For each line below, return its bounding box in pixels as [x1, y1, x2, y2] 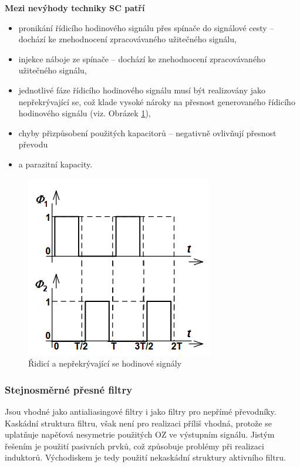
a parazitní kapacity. [18, 157, 93, 170]
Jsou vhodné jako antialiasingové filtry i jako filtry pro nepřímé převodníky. [5, 405, 277, 417]
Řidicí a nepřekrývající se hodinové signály [28, 357, 182, 369]
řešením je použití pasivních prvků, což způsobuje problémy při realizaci [5, 439, 264, 452]
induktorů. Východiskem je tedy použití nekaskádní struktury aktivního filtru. [5, 451, 286, 463]
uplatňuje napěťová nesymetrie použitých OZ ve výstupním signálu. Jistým [5, 428, 275, 441]
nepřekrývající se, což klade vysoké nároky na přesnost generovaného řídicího [18, 95, 295, 107]
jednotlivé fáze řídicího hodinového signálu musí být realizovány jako [18, 83, 266, 96]
